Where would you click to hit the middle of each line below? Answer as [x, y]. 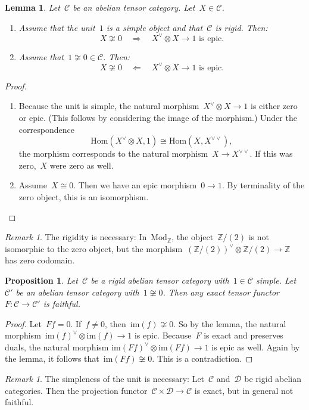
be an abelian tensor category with [77, 292]
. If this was [271, 153]
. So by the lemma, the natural [230, 323]
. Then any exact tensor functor [221, 292]
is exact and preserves [244, 335]
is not [259, 237]
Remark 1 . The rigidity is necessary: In [76, 237]
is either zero [274, 106]
